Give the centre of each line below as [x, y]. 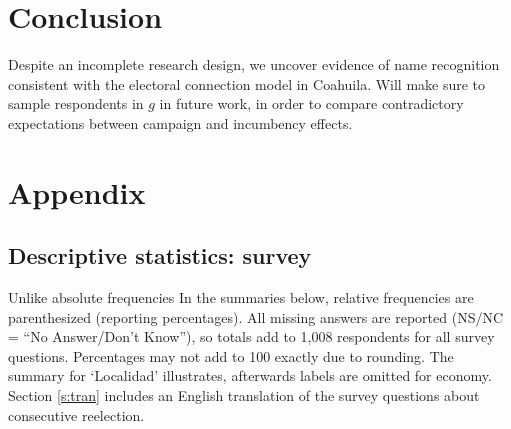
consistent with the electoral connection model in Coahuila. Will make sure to [247, 83]
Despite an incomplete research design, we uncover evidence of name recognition [254, 64]
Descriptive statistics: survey [160, 255]
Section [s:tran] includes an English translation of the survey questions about [244, 395]
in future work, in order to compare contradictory [311, 103]
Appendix [77, 191]
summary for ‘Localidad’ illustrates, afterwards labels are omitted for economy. [250, 375]
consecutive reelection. [76, 414]
